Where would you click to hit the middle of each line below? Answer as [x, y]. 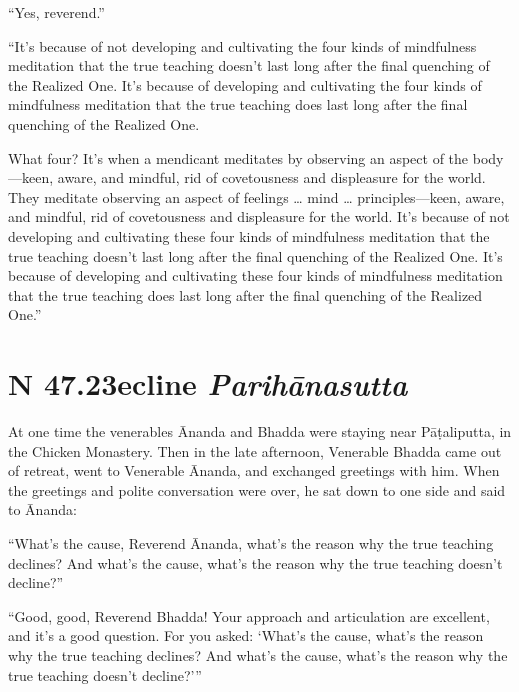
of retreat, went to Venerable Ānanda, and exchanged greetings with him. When [254, 470]
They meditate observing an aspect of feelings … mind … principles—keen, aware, [256, 196]
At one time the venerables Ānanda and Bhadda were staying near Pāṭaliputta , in [260, 431]
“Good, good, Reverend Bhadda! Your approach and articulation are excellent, [249, 615]
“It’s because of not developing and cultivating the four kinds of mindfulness [242, 45]
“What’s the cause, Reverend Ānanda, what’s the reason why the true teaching [251, 543]
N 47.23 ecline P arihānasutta [208, 384]
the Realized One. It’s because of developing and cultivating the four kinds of [245, 84]
